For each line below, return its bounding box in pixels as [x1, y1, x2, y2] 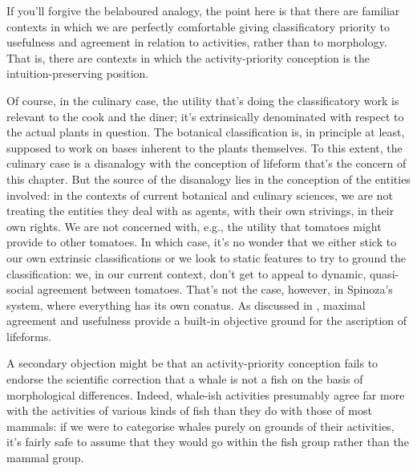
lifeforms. [6, 327, 52, 344]
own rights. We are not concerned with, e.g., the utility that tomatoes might [6, 217, 382, 234]
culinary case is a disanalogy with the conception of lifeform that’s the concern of [6, 155, 407, 172]
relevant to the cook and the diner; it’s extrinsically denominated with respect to [6, 108, 404, 124]
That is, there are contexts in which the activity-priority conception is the [6, 49, 370, 66]
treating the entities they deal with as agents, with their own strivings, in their [6, 202, 395, 219]
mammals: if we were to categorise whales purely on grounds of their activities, [6, 417, 395, 434]
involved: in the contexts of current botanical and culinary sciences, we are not [6, 186, 393, 203]
